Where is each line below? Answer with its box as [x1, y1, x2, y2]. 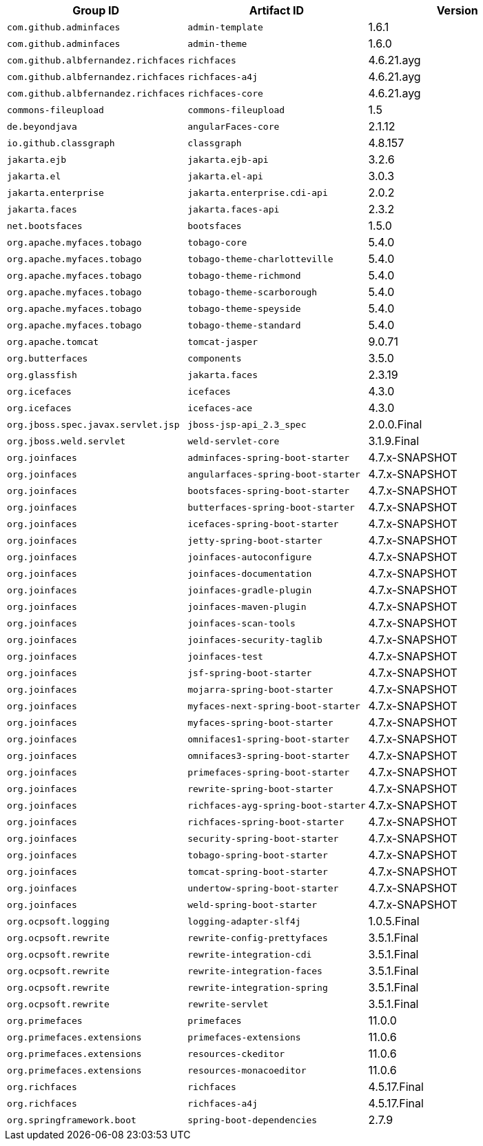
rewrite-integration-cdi [187, 949, 312, 960]
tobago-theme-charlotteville [187, 253, 333, 264]
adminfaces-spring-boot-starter [187, 452, 350, 463]
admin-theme [187, 38, 247, 49]
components [187, 353, 242, 364]
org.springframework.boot [7, 1114, 136, 1125]
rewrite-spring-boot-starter [187, 783, 333, 794]
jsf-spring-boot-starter [187, 667, 312, 678]
